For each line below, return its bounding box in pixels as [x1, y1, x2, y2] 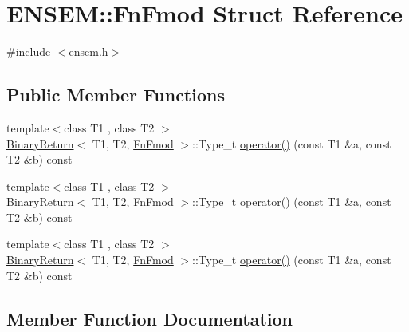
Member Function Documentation [6, 306, 293, 330]
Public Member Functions [6, 82, 225, 107]
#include [6, 43, 51, 60]
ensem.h [69, 43, 108, 60]
